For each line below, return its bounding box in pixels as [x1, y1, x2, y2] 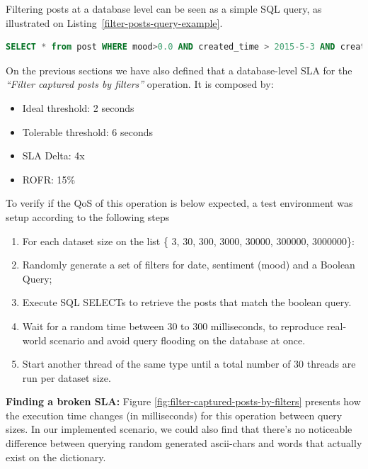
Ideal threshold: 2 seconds [22, 100, 134, 115]
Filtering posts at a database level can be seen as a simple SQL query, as [6, 1, 322, 16]
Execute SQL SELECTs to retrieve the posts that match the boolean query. [22, 295, 352, 310]
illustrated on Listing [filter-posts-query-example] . [6, 15, 223, 30]
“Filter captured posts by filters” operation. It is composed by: [6, 77, 274, 91]
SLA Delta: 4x [22, 148, 85, 163]
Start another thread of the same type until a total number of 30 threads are [22, 356, 356, 371]
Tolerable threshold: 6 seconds [22, 124, 154, 139]
